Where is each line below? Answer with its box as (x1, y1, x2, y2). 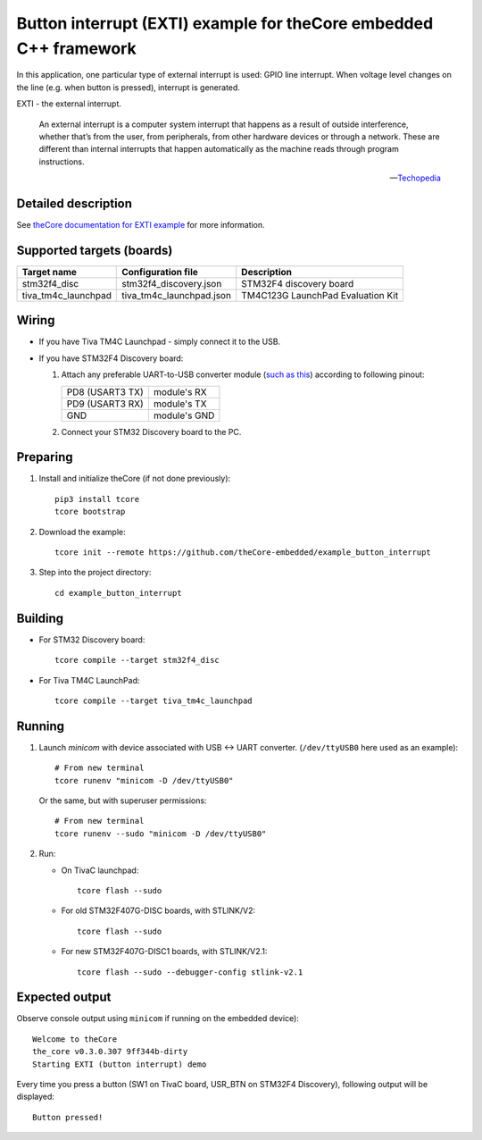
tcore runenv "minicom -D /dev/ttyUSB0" (54, 775, 234, 785)
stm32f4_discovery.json (121, 277, 222, 289)
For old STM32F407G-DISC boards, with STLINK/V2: (61, 905, 256, 916)
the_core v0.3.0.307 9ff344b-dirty (32, 1046, 188, 1057)
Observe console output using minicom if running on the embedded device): (16, 1013, 299, 1024)
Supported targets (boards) (16, 242, 173, 258)
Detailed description (16, 196, 133, 211)
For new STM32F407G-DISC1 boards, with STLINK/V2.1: (61, 946, 268, 957)
